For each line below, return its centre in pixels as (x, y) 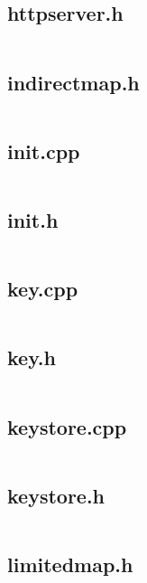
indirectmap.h (73, 82)
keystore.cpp (67, 426)
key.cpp (43, 289)
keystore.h (56, 495)
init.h (33, 220)
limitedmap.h (70, 564)
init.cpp (44, 150)
